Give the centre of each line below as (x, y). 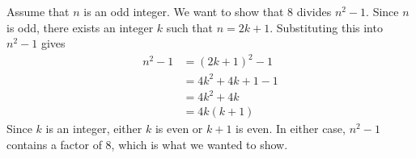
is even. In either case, (291, 129)
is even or (179, 129)
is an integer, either (94, 129)
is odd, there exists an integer (80, 27)
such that (190, 27)
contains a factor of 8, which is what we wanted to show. (147, 144)
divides (314, 11)
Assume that (38, 11)
